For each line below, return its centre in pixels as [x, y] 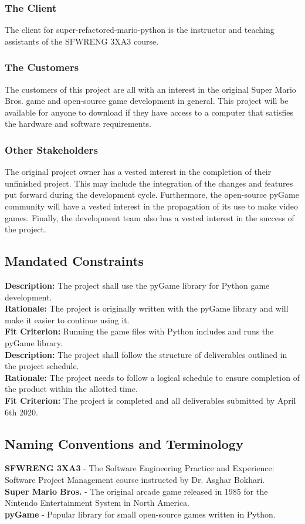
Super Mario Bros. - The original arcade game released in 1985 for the [136, 491]
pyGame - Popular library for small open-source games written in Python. [140, 514]
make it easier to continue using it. [67, 320]
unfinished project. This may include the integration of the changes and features [149, 183]
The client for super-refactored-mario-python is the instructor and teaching [140, 30]
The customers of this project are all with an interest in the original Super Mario [150, 89]
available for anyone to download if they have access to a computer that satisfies [149, 112]
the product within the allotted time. [71, 389]
